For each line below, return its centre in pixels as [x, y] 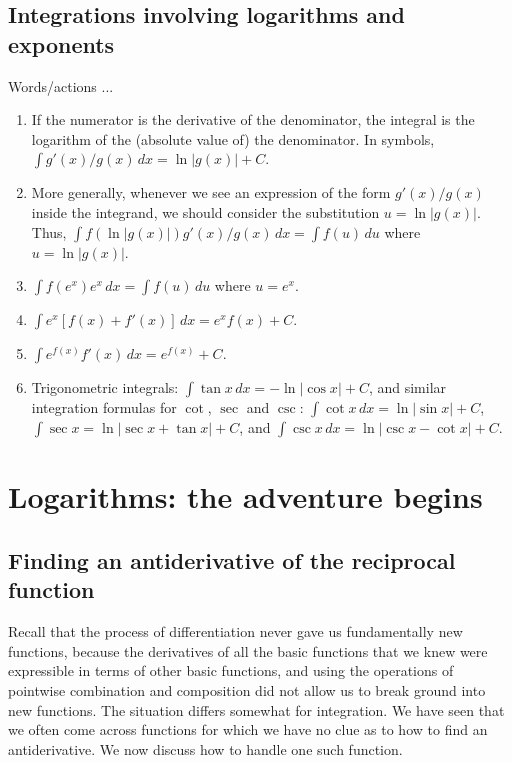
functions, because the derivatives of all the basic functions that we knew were [248, 650]
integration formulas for [104, 407]
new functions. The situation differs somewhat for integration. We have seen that [256, 709]
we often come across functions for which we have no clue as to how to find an [248, 729]
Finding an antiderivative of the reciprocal [232, 559]
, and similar [407, 387]
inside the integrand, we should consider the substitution [205, 211]
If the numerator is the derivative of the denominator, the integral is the [253, 119]
